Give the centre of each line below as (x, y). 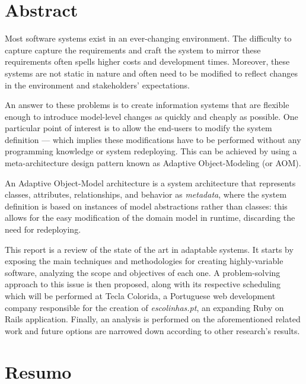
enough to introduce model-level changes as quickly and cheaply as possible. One (152, 116)
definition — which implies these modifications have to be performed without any (153, 139)
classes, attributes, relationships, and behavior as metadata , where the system (146, 194)
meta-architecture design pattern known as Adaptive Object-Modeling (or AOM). (153, 163)
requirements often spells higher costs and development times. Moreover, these (147, 61)
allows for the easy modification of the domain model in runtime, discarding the (150, 218)
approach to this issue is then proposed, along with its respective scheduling (143, 284)
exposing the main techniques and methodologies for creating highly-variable (144, 261)
